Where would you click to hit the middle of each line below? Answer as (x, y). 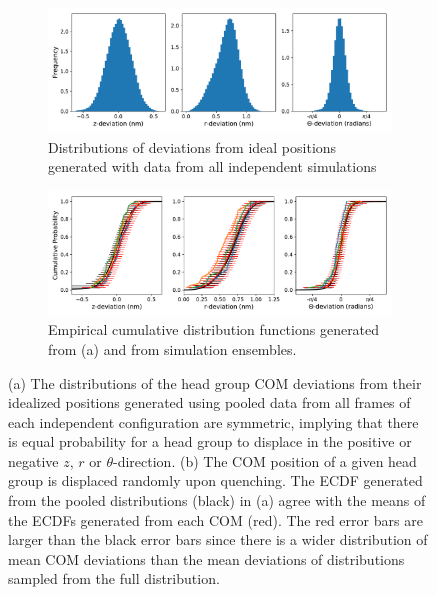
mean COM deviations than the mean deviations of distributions (206, 558)
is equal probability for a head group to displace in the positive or (210, 441)
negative (33, 460)
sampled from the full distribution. (114, 578)
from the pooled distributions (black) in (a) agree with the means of (217, 500)
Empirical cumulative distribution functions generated (214, 329)
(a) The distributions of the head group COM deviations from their (215, 382)
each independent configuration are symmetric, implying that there (213, 421)
